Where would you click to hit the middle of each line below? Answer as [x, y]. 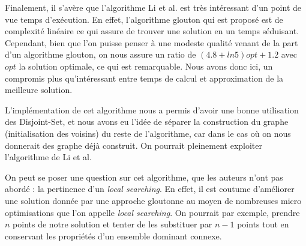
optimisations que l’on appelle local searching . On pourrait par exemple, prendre [152, 212]
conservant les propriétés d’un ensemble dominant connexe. [113, 235]
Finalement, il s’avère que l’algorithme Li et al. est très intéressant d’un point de [153, 7]
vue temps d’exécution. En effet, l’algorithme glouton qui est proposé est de [144, 19]
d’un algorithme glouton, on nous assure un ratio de [100, 54]
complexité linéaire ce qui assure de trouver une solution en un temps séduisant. [152, 31]
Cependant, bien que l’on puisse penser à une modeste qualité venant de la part [151, 42]
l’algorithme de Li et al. [48, 157]
